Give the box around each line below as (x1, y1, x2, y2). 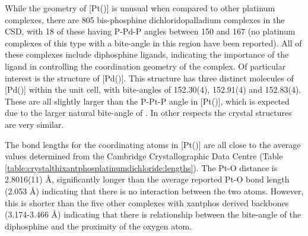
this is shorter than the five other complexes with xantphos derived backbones (5, 196, 289, 209)
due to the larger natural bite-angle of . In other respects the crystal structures (5, 106, 292, 119)
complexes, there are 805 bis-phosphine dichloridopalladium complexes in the (5, 13, 285, 26)
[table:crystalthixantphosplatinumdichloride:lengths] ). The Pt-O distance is (5, 161, 278, 174)
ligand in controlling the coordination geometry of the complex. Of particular (5, 59, 286, 72)
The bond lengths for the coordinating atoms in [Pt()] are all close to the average (5, 138, 301, 150)
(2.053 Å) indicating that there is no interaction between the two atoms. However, (5, 184, 304, 197)
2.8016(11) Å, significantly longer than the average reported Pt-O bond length (5, 173, 290, 185)
